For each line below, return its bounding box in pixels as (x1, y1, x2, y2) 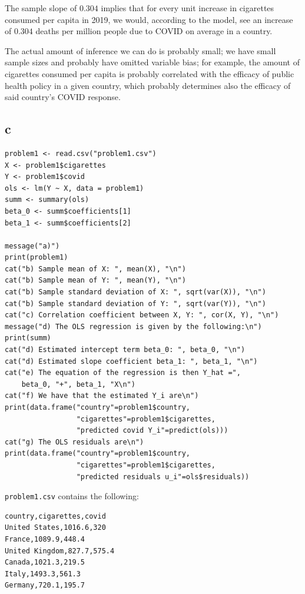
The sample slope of (5, 2, 77, 14)
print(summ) (5, 334, 51, 343)
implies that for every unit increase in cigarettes (101, 2, 274, 14)
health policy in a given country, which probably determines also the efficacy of (5, 79, 291, 91)
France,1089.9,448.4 (5, 535, 85, 544)
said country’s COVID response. (5, 91, 121, 103)
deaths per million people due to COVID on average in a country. (35, 25, 273, 37)
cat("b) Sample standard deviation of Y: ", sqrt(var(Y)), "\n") (5, 299, 266, 308)
